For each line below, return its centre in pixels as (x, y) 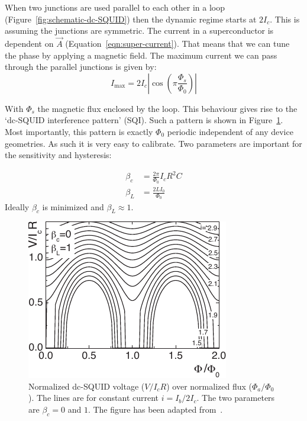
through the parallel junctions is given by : (81, 67)
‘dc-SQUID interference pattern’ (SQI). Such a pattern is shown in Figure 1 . (144, 120)
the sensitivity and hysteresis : (58, 155)
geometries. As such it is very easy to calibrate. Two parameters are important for (153, 143)
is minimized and (73, 206)
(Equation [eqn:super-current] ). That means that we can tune (177, 43)
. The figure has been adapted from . (155, 409)
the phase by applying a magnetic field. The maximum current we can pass (141, 55)
